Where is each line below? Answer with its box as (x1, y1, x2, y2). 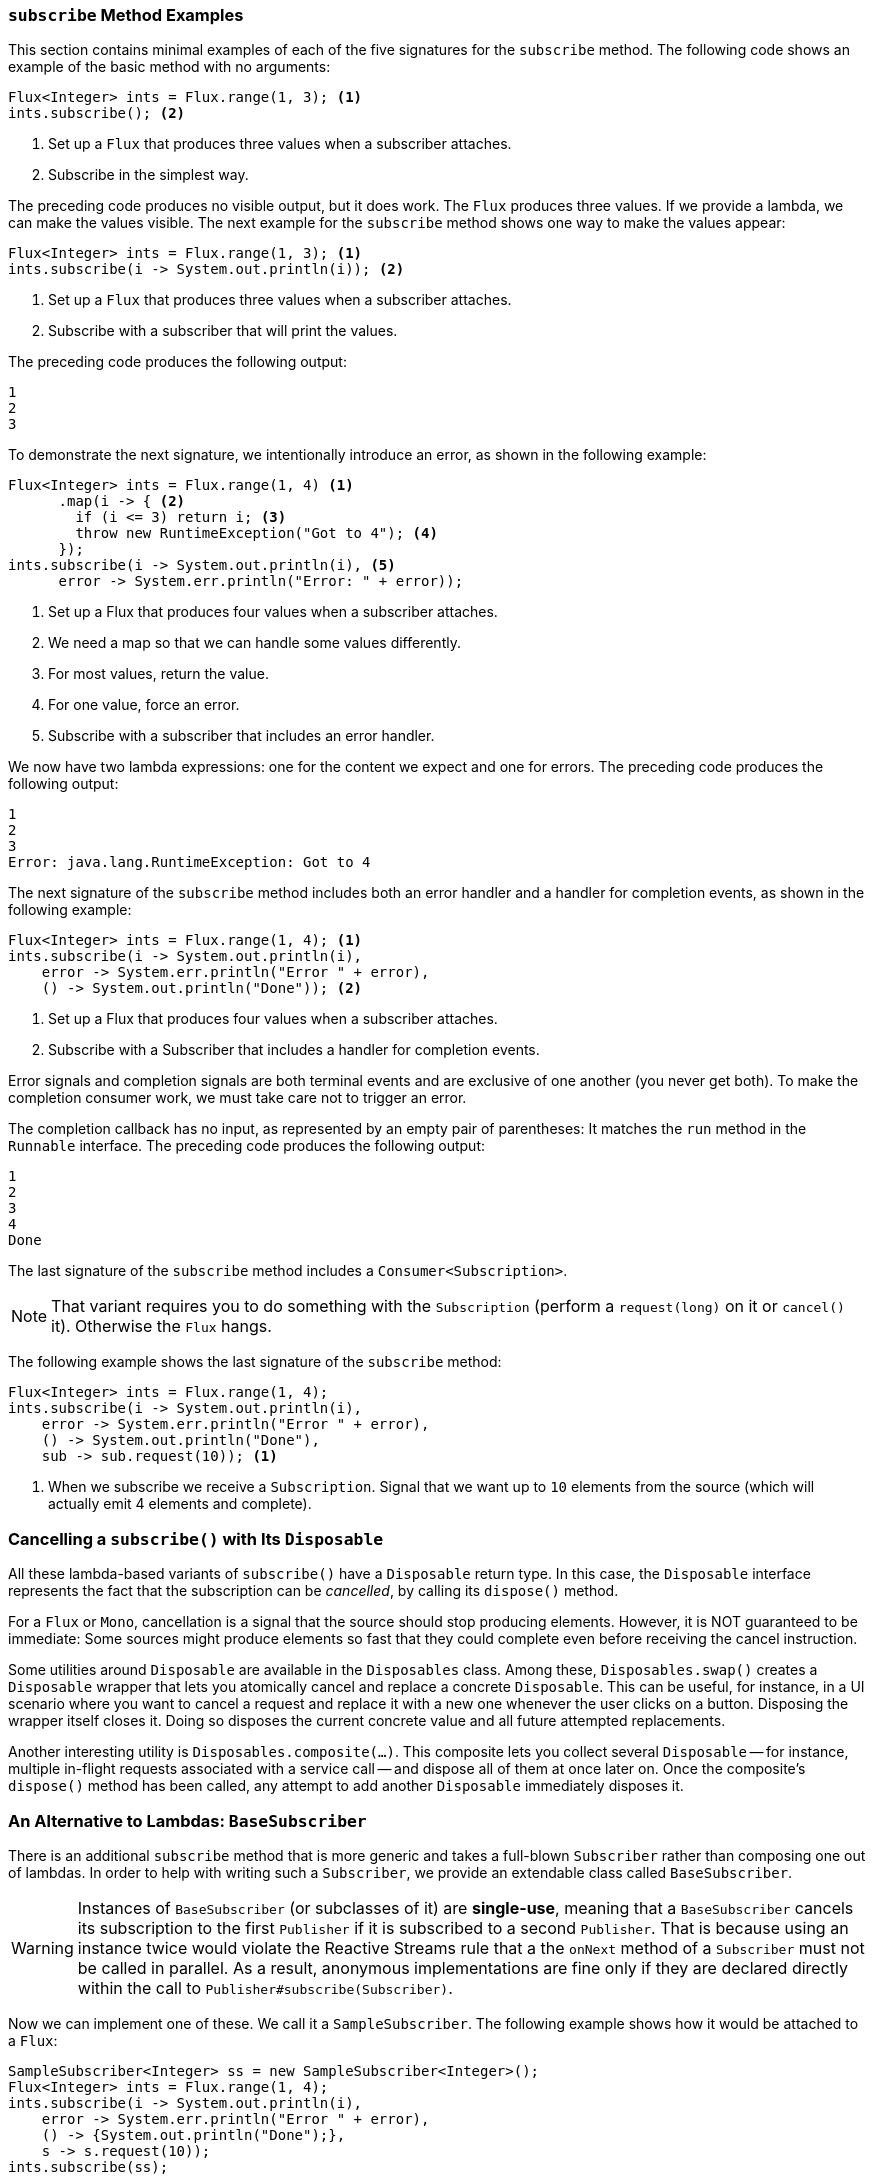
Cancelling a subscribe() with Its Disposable (8, 1528, 384, 1549)
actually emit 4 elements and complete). (48, 1495, 312, 1513)
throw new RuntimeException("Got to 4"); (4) (75, 525, 438, 542)
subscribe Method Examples (8, 5, 244, 25)
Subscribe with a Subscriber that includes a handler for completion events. (48, 1041, 540, 1059)
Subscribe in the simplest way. (48, 166, 249, 184)
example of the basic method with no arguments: (8, 58, 331, 76)
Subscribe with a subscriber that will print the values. (48, 322, 398, 340)
